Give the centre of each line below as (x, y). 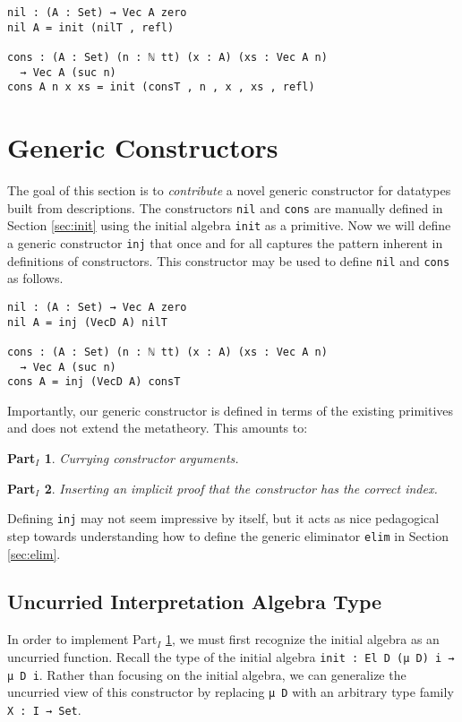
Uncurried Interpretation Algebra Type (195, 602)
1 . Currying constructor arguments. (141, 458)
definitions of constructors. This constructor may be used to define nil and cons (229, 260)
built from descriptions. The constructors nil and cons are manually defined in (225, 207)
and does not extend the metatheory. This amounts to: (158, 428)
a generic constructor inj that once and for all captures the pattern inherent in (225, 242)
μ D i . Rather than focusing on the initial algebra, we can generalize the (207, 674)
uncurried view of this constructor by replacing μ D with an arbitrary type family (231, 692)
